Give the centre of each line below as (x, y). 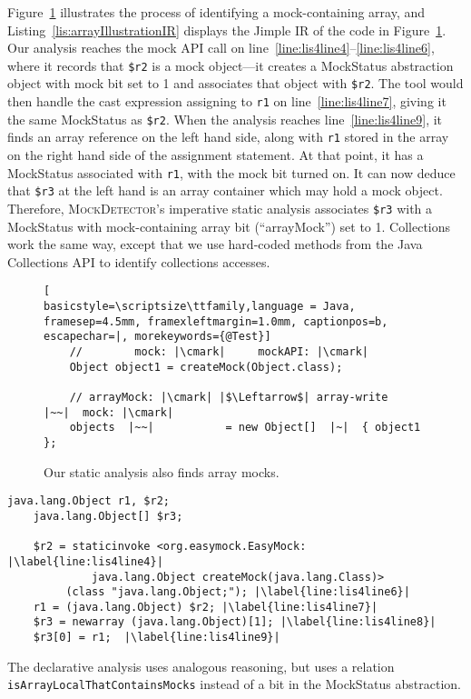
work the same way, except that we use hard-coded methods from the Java (215, 244)
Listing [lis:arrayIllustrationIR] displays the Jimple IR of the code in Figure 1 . (227, 30)
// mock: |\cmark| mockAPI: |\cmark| (219, 352)
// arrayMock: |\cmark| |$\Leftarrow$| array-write (229, 397)
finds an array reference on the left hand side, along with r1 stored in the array (228, 137)
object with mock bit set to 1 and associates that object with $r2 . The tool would (235, 83)
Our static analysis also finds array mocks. (162, 471)
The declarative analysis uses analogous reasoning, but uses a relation (201, 666)
